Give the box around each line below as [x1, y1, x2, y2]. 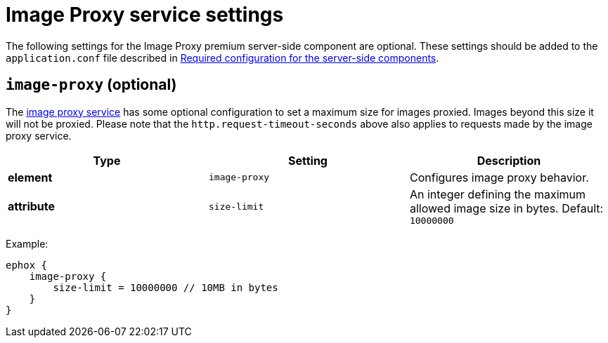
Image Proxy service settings [6, 3, 284, 27]
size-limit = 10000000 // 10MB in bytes [53, 281, 278, 293]
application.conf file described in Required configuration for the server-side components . [6, 51, 439, 64]
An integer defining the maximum [409, 187, 586, 201]
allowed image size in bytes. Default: [409, 201, 604, 215]
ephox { [6, 259, 48, 271]
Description [477, 153, 541, 168]
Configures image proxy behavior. [409, 170, 589, 184]
